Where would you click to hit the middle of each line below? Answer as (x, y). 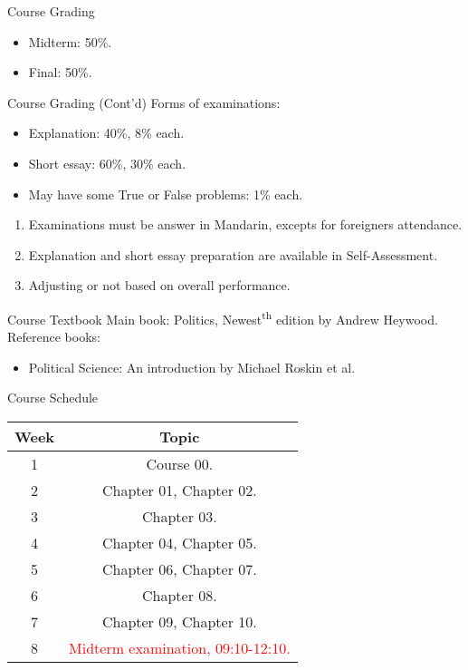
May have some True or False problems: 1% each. (166, 194)
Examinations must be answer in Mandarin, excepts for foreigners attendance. (245, 224)
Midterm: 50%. (70, 41)
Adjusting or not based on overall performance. (159, 285)
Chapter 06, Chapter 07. (179, 568)
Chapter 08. (179, 595)
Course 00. (180, 463)
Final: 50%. (60, 72)
